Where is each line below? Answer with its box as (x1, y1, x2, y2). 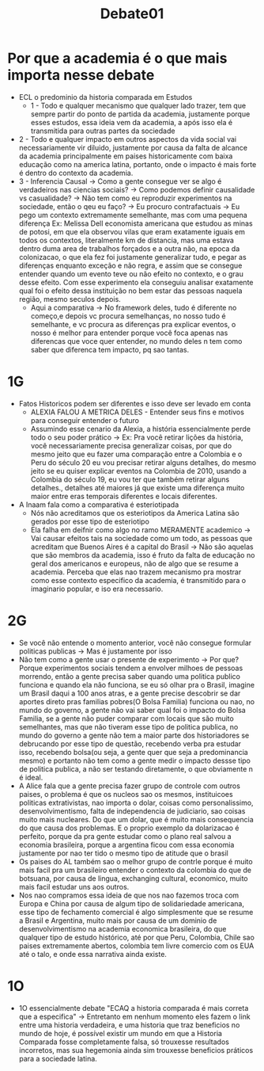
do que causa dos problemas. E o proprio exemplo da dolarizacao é (18, 823, 239, 833)
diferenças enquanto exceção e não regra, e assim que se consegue (18, 261, 243, 270)
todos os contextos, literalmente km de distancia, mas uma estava (18, 235, 235, 245)
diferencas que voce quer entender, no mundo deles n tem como (30, 336, 243, 345)
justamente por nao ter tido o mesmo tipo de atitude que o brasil (18, 848, 228, 858)
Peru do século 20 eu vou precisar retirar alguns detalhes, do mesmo (30, 457, 257, 467)
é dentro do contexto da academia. (18, 168, 134, 177)
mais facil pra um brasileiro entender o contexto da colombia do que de (18, 865, 252, 875)
